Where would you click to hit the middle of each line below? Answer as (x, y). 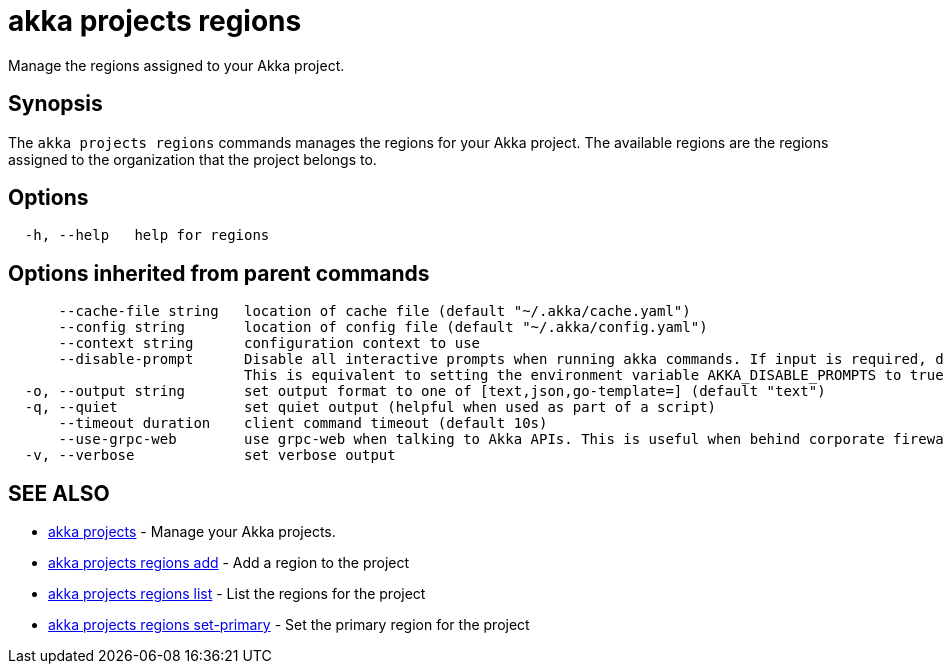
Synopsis (55, 104)
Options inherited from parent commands (219, 273)
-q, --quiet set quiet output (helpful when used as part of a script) (370, 407)
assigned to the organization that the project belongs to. (192, 159)
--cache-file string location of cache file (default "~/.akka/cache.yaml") (374, 311)
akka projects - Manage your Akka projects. (192, 532)
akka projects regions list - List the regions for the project (237, 594)
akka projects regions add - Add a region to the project (229, 563)
